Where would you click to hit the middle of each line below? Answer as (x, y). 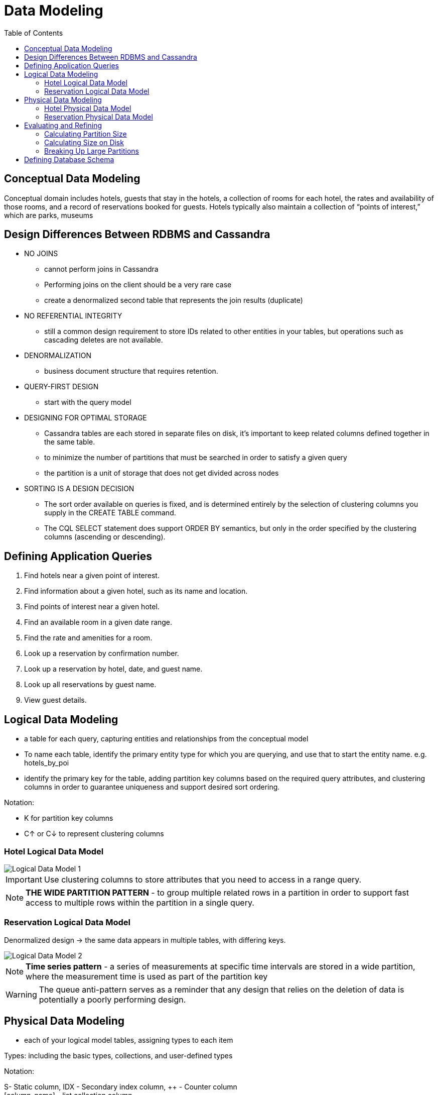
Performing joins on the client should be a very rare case (138, 285)
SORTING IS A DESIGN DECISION (79, 489)
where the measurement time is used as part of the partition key (147, 976)
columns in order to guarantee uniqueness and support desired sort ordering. (152, 787)
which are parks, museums (49, 215)
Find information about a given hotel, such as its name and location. (136, 591)
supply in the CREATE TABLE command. (110, 513)
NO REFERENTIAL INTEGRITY (73, 316)
